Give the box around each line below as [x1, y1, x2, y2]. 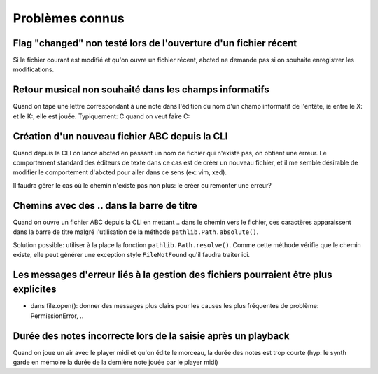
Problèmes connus [13, 11, 125, 26]
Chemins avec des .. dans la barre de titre [13, 200, 197, 212]
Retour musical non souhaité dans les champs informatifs [13, 84, 269, 96]
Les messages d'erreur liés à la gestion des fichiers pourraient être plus [13, 268, 332, 280]
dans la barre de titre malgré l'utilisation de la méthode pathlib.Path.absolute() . [13, 228, 259, 236]
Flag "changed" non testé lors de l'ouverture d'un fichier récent [13, 37, 297, 49]
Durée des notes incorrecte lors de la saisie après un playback [13, 330, 290, 342]
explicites [13, 284, 57, 296]
